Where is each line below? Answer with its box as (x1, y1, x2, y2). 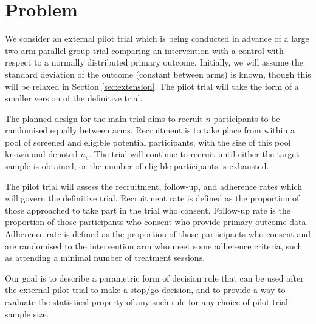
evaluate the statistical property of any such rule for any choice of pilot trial (5, 295, 288, 308)
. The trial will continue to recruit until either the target (89, 147, 300, 160)
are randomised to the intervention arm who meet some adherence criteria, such (5, 239, 303, 252)
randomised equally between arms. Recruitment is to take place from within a (5, 124, 295, 137)
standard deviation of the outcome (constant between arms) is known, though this (5, 67, 311, 80)
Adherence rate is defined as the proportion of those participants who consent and (5, 228, 311, 240)
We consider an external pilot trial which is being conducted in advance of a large (5, 32, 309, 45)
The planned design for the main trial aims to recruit (5, 112, 203, 124)
